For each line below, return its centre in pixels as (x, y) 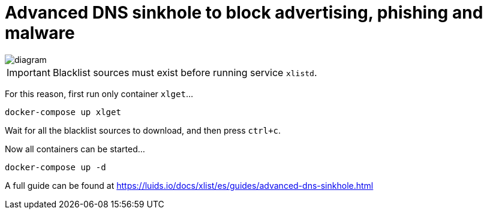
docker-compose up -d (55, 167)
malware (40, 33)
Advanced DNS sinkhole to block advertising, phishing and (244, 13)
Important (28, 72)
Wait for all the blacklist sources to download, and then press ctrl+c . (143, 130)
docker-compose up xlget (63, 112)
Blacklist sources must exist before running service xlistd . (185, 72)
